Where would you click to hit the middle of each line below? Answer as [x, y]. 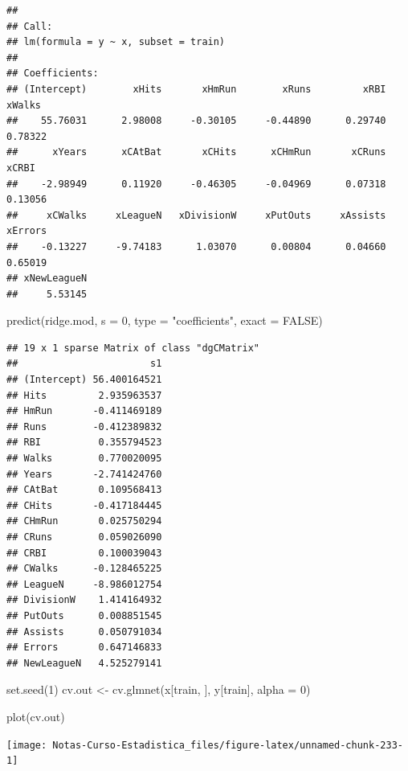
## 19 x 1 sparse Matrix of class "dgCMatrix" [133, 348]
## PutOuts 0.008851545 [84, 615]
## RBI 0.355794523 [84, 443]
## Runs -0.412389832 [84, 427]
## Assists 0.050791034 [84, 632]
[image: [27, 745]
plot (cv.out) [36, 716]
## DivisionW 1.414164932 [84, 600]
